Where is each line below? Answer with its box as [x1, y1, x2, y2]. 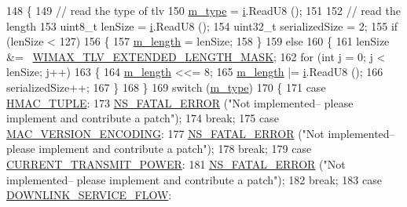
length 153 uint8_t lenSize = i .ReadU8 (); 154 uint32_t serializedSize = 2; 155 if [6, 17, 398, 34]
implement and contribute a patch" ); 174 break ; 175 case [6, 110, 279, 126]
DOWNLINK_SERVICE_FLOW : [6, 187, 172, 203]
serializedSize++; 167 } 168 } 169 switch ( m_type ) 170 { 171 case [6, 78, 326, 95]
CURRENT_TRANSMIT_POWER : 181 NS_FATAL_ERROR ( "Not [6, 155, 346, 172]
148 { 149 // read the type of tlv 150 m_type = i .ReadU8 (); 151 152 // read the [6, 2, 401, 18]
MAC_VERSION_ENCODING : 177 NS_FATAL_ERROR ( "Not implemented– [6, 125, 395, 141]
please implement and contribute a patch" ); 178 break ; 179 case [6, 140, 312, 157]
